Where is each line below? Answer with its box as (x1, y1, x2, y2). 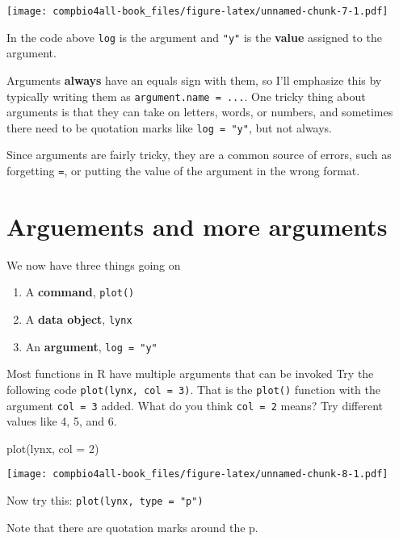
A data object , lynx (25, 311, 132, 328)
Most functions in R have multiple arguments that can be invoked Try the (6, 365, 374, 382)
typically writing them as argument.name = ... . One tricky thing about (6, 87, 366, 104)
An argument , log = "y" (25, 338, 157, 354)
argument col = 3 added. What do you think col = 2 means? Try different (6, 396, 384, 413)
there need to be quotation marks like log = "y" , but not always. (6, 119, 333, 136)
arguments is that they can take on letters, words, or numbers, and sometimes (6, 103, 393, 120)
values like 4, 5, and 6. (6, 413, 117, 430)
